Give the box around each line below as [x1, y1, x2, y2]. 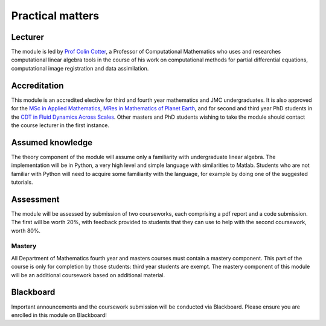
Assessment [11, 194, 60, 204]
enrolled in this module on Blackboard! [11, 311, 107, 319]
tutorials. [11, 178, 33, 186]
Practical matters [11, 9, 100, 22]
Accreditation [11, 80, 64, 90]
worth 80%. [11, 227, 41, 234]
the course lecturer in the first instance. [11, 121, 110, 129]
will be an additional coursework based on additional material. [11, 271, 165, 278]
